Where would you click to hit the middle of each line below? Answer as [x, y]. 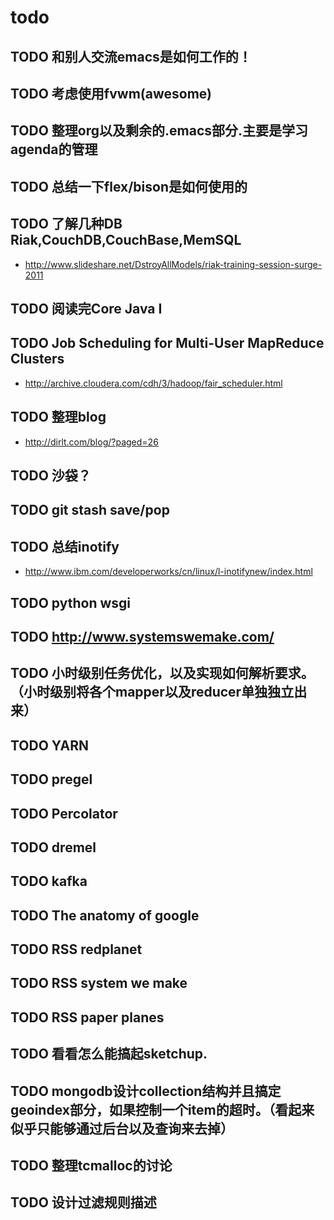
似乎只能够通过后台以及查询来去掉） [122, 1128]
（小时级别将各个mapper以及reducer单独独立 [152, 692]
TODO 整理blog [58, 417]
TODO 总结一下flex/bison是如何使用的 [129, 186]
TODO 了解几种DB [66, 224]
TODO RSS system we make [99, 983]
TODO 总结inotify [65, 546]
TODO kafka [49, 881]
